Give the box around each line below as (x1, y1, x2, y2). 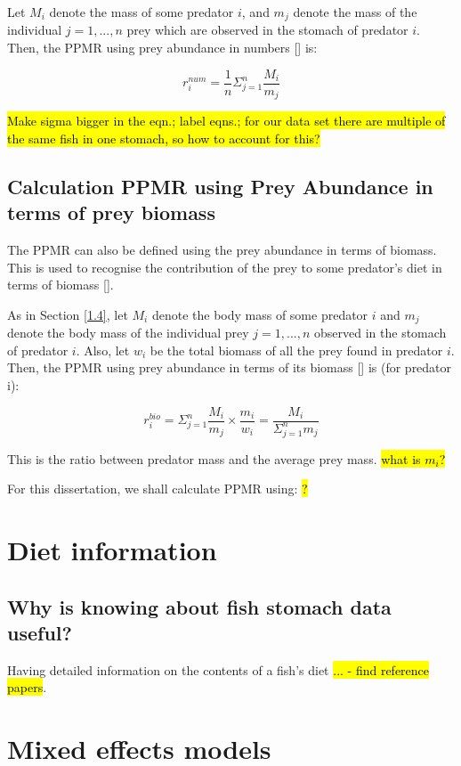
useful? (7, 619, 72, 647)
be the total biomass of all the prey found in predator (150, 340, 443, 359)
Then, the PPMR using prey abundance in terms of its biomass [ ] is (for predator (7, 358, 452, 377)
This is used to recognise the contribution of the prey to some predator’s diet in (7, 257, 442, 276)
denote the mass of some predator (49, 3, 234, 20)
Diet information (7, 532, 217, 568)
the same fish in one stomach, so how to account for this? (7, 128, 320, 147)
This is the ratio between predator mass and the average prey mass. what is (7, 449, 421, 468)
